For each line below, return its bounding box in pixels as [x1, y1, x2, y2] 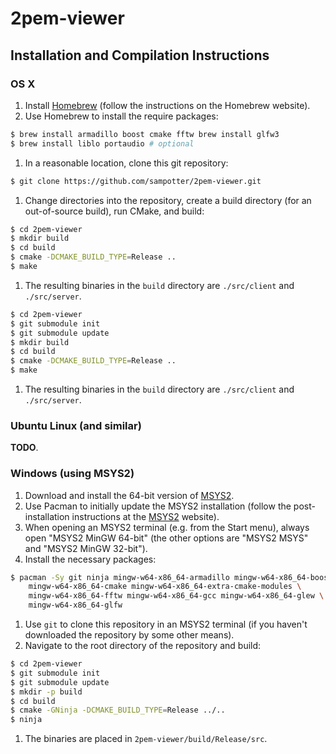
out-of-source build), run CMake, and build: [24, 205, 205, 217]
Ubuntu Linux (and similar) [10, 418, 142, 432]
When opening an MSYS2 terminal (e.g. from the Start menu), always [24, 521, 310, 533]
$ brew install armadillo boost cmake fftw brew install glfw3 [10, 129, 280, 139]
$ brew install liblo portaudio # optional [10, 138, 195, 149]
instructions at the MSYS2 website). [71, 510, 220, 522]
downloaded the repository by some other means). [24, 629, 235, 641]
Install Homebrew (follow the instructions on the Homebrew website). [24, 99, 311, 111]
